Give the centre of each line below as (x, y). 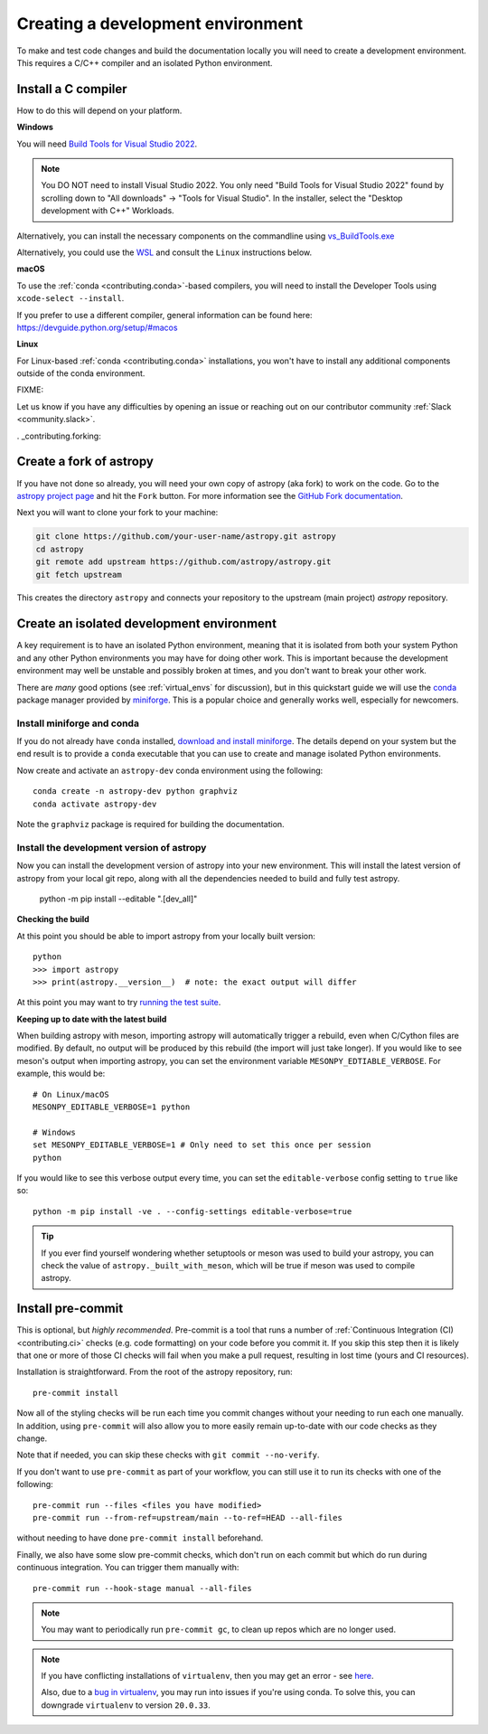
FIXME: (30, 390)
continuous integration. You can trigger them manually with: (128, 1568)
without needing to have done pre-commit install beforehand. (140, 1538)
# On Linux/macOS (71, 1094)
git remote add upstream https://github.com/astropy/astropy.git (183, 562)
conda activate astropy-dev (95, 804)
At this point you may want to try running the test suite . (119, 1003)
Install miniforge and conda (78, 723)
